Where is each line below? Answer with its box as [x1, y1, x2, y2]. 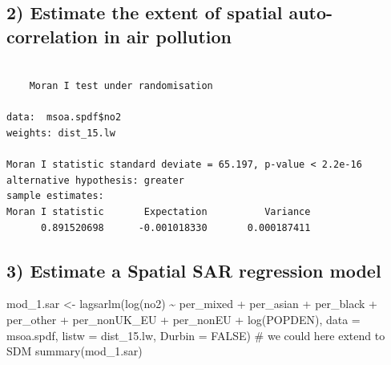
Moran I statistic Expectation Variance [6, 205, 311, 217]
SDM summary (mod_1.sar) [6, 343, 143, 359]
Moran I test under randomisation [29, 80, 213, 92]
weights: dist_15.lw [6, 127, 116, 139]
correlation [6, 23, 98, 48]
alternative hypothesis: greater [6, 174, 184, 186]
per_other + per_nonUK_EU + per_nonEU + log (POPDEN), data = [6, 310, 361, 327]
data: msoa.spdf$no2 [6, 112, 122, 124]
